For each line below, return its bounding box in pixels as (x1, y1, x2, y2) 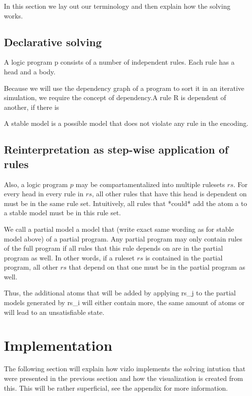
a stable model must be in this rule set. (4, 207, 121, 218)
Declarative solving (4, 34, 102, 49)
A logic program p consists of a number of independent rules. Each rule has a (4, 57, 235, 67)
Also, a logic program (4, 179, 68, 189)
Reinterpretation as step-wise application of (4, 142, 229, 157)
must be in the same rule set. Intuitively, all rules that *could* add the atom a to (4, 198, 247, 208)
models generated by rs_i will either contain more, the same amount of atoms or (4, 297, 245, 308)
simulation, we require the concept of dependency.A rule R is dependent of (4, 92, 226, 103)
